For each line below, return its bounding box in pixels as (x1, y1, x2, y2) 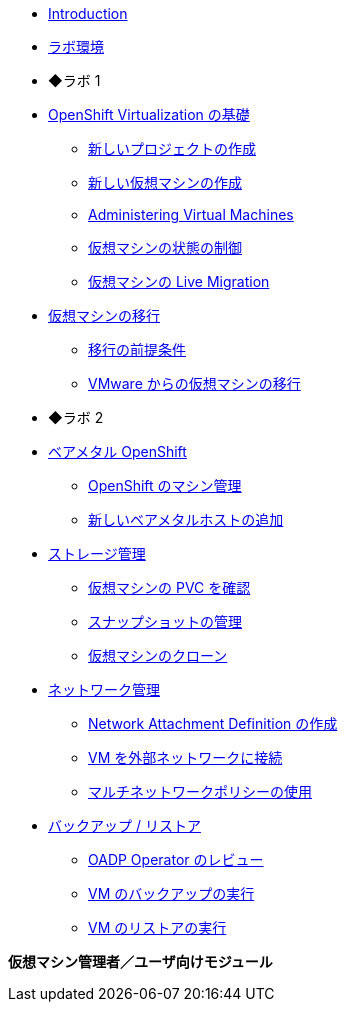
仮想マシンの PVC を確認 (88, 579, 251, 596)
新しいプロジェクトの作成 (88, 140, 256, 157)
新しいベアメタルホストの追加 (88, 511, 284, 528)
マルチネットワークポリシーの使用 (88, 783, 312, 800)
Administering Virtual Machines (88, 206, 294, 223)
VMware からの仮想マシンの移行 (88, 375, 301, 392)
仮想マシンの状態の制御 (88, 239, 242, 256)
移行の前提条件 (88, 341, 186, 358)
